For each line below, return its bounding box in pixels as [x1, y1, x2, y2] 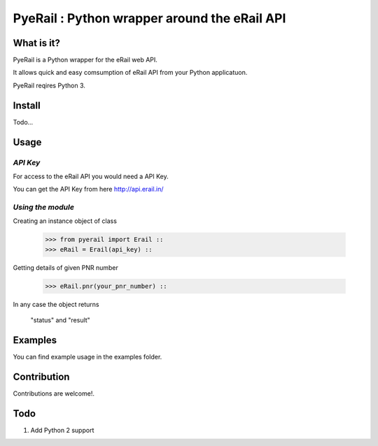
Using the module [13, 203, 75, 213]
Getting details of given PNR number [13, 263, 119, 272]
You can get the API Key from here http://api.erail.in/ [13, 185, 164, 194]
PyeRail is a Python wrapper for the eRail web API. [13, 56, 157, 64]
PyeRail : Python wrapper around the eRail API [13, 10, 286, 26]
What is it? [13, 37, 61, 49]
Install [13, 99, 41, 111]
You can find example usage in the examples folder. [13, 353, 162, 361]
